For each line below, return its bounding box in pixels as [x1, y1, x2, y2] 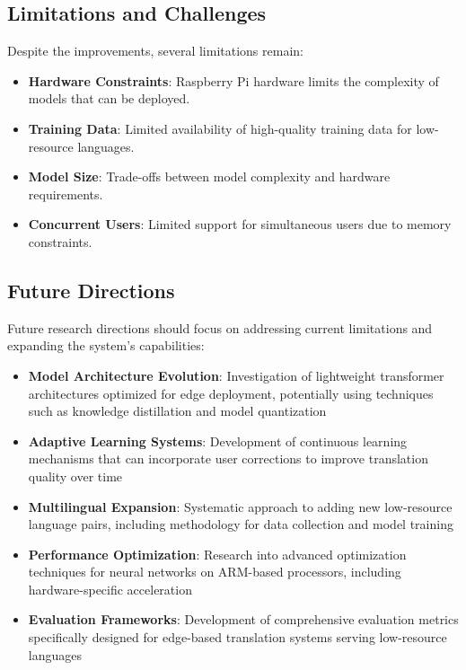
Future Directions [7, 276, 175, 304]
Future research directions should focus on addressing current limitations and [7, 318, 433, 337]
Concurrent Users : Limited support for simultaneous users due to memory [28, 215, 452, 234]
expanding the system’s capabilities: [7, 336, 205, 355]
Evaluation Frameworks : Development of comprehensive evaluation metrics [28, 610, 459, 629]
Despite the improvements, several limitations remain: [7, 41, 303, 60]
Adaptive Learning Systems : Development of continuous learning [28, 431, 408, 450]
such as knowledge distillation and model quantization [28, 401, 327, 420]
